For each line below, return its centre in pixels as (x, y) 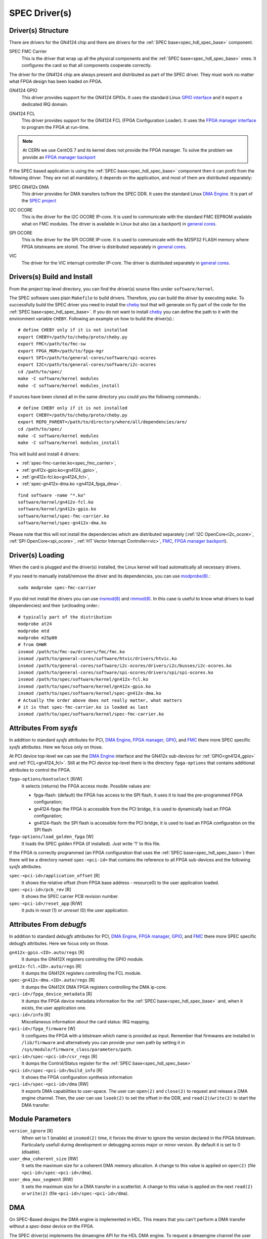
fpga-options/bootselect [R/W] (46, 779)
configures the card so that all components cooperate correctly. (87, 65)
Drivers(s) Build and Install (51, 277)
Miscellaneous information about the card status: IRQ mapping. (86, 1021)
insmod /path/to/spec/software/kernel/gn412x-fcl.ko (83, 679)
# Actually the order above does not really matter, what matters (100, 700)
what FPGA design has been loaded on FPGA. (56, 81)
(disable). (31, 1152)
